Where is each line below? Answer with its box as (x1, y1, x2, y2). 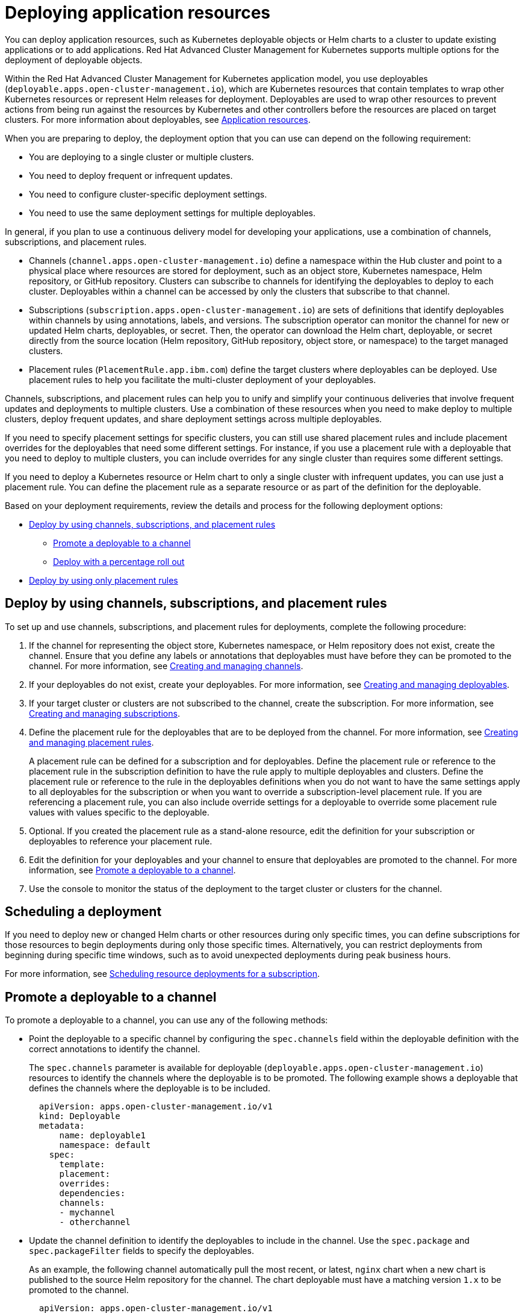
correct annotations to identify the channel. (29, 1044, 200, 1055)
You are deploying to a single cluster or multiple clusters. (29, 151, 254, 162)
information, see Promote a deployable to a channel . (29, 864, 236, 875)
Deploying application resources (5, 2, 271, 23)
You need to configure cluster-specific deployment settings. (29, 189, 267, 199)
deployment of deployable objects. (5, 54, 143, 65)
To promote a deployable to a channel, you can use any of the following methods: (5, 1015, 328, 1026)
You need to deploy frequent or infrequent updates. (29, 170, 233, 181)
